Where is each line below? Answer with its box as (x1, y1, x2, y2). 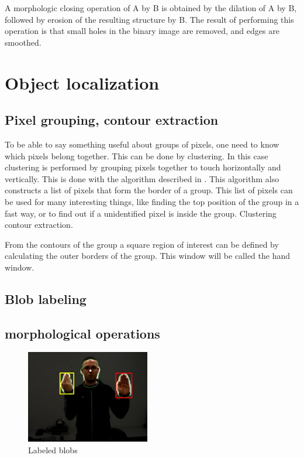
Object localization (5, 70, 160, 94)
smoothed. (5, 36, 42, 48)
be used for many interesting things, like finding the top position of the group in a (5, 195, 299, 207)
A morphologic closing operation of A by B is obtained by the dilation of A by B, (5, 2, 297, 13)
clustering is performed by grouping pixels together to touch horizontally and (5, 161, 281, 173)
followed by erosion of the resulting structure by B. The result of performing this (5, 13, 294, 25)
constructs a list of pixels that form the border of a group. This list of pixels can (5, 184, 293, 196)
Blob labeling (5, 289, 87, 307)
